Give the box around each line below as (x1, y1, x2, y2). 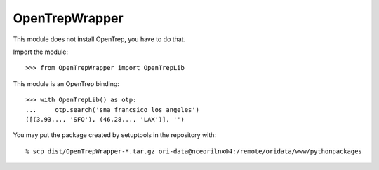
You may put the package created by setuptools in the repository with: (13, 131, 217, 139)
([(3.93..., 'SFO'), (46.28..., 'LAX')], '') (25, 115, 185, 123)
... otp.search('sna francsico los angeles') (25, 106, 200, 113)
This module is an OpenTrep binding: (13, 79, 119, 87)
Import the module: (13, 48, 69, 56)
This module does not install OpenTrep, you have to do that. (13, 35, 186, 43)
